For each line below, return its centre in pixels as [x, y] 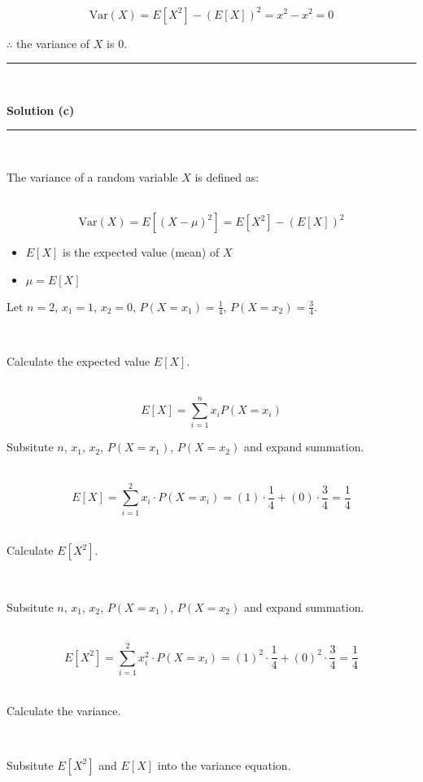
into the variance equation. [224, 764]
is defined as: [227, 176]
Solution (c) [41, 110]
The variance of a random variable [92, 176]
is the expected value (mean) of [141, 252]
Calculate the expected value [78, 361]
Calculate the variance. [64, 710]
